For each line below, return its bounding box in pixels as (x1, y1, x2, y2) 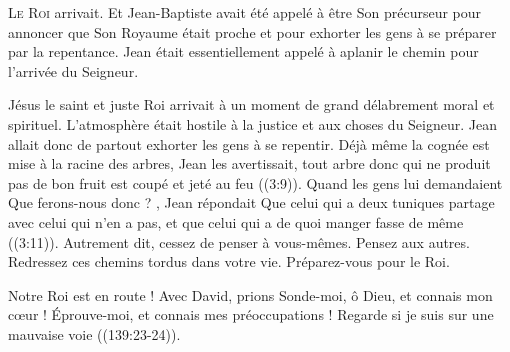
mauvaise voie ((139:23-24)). (8, 323, 181, 344)
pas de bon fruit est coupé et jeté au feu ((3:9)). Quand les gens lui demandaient (8, 172, 503, 193)
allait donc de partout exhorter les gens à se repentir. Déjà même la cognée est (8, 133, 490, 154)
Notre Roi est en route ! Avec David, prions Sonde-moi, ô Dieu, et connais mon (8, 284, 493, 305)
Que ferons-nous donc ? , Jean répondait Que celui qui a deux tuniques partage (8, 192, 495, 213)
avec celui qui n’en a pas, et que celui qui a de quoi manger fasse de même (8, 211, 464, 232)
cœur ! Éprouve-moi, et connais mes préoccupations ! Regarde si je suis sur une (8, 304, 494, 325)
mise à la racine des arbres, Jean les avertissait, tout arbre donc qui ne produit (8, 153, 491, 174)
